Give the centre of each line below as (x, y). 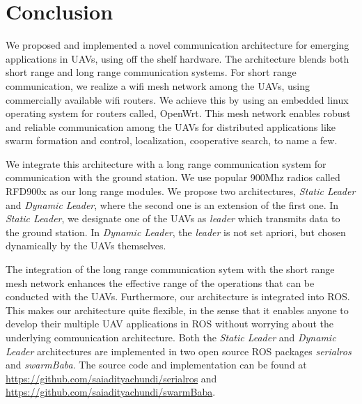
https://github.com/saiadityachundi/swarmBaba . (111, 392)
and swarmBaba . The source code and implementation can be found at (156, 365)
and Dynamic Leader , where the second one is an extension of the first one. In (172, 204)
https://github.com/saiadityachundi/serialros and (111, 378)
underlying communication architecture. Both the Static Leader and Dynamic (171, 337)
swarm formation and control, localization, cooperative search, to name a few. (172, 140)
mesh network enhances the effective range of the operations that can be (160, 282)
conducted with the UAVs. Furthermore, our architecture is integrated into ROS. (178, 296)
